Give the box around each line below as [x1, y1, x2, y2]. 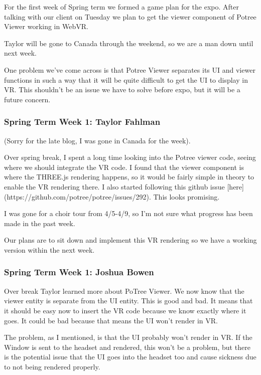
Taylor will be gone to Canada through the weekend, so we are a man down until [4, 38, 253, 48]
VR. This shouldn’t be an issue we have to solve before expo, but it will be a [4, 84, 240, 95]
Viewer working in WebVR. [4, 21, 88, 32]
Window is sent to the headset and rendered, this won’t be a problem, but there [4, 341, 250, 352]
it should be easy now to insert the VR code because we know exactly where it [4, 305, 246, 315]
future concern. [4, 94, 51, 104]
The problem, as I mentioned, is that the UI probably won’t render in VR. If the [4, 332, 252, 342]
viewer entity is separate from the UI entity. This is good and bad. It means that [4, 295, 253, 306]
